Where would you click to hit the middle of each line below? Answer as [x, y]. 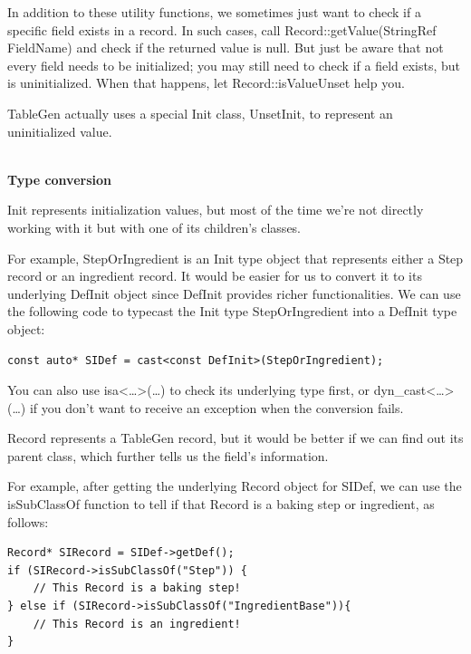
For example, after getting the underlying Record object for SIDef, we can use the [235, 486]
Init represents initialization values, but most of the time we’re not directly [216, 210]
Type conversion [59, 179]
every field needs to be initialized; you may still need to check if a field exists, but [234, 65]
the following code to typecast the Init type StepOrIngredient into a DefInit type [232, 311]
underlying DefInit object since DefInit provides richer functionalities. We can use [234, 293]
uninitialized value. [60, 131]
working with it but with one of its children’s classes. [154, 227]
